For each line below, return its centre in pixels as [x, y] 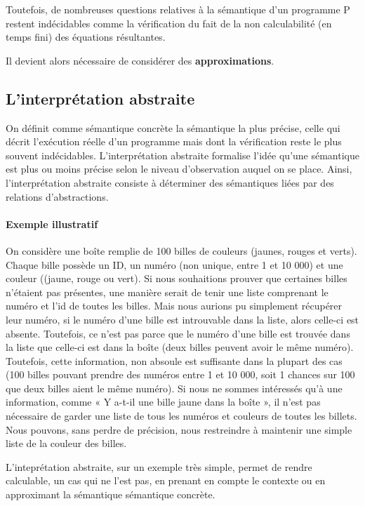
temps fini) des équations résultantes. [86, 37]
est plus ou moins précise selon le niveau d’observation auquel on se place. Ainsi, [179, 169]
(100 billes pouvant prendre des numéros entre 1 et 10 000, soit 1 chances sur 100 [180, 374]
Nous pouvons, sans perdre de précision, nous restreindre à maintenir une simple [179, 429]
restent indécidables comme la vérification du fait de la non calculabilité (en [169, 23]
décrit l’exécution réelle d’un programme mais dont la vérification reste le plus [174, 141]
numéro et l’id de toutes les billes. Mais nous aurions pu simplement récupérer [174, 306]
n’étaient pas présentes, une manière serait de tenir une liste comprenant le [167, 292]
